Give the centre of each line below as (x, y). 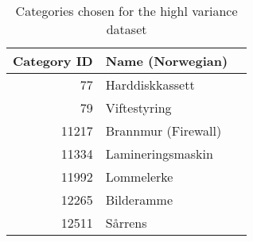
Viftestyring (138, 108)
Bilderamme (139, 200)
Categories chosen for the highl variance (127, 11)
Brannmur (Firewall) (163, 131)
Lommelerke (139, 177)
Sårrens (126, 223)
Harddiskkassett (150, 85)
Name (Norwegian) (167, 61)
